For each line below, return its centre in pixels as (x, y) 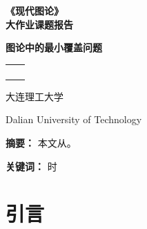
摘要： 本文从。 (41, 142)
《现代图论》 (35, 10)
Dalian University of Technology (74, 119)
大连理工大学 (35, 96)
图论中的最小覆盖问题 (54, 47)
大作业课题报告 (39, 24)
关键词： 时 (31, 166)
